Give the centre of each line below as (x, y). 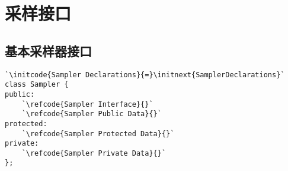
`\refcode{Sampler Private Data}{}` (94, 153)
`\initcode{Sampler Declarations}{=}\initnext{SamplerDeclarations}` (145, 75)
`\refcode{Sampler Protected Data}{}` (98, 134)
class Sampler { (37, 85)
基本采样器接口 (48, 50)
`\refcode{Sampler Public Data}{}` (92, 114)
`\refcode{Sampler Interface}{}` (87, 104)
